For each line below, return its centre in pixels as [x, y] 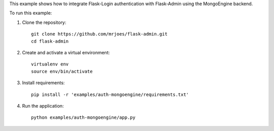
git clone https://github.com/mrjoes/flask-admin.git [99, 34]
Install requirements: [43, 83]
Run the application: [43, 106]
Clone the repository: [44, 22]
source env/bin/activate [62, 71]
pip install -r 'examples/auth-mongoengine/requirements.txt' [110, 94]
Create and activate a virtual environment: [66, 52]
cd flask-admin [50, 41]
